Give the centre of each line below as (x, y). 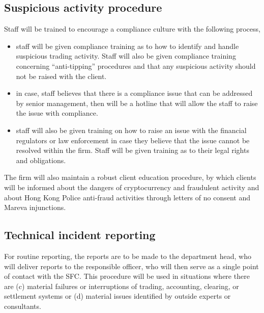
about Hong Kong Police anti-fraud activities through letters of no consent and (127, 197)
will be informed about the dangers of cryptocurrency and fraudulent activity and (132, 187)
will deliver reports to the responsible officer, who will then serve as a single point (131, 266)
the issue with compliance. (57, 113)
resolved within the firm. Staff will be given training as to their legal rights (133, 150)
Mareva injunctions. (35, 207)
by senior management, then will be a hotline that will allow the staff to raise (137, 103)
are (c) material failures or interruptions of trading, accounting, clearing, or (122, 286)
